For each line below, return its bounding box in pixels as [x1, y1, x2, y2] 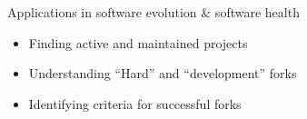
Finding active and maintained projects [28, 33, 248, 52]
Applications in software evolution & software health [7, 3, 300, 21]
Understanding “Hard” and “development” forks [28, 64, 297, 83]
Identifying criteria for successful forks [28, 94, 242, 113]
